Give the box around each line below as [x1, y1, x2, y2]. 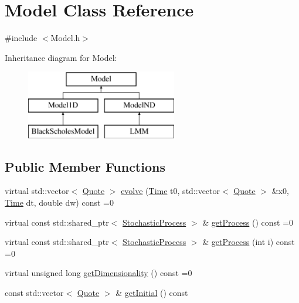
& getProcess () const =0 [202, 216, 294, 228]
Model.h [50, 32, 80, 44]
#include [5, 32, 38, 44]
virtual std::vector [5, 185, 69, 197]
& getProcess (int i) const [202, 236, 295, 248]
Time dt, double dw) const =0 [5, 196, 114, 209]
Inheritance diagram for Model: [5, 51, 117, 63]
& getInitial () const [115, 287, 188, 299]
